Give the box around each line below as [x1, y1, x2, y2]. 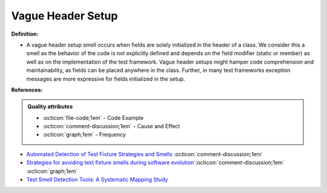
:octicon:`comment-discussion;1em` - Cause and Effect [42, 123, 180, 130]
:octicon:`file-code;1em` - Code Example [42, 114, 144, 121]
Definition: [11, 30, 39, 38]
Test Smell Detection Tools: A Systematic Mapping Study [26, 176, 168, 183]
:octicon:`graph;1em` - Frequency [42, 131, 127, 139]
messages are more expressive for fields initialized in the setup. [26, 75, 185, 82]
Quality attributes [27, 103, 73, 110]
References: [11, 86, 43, 93]
